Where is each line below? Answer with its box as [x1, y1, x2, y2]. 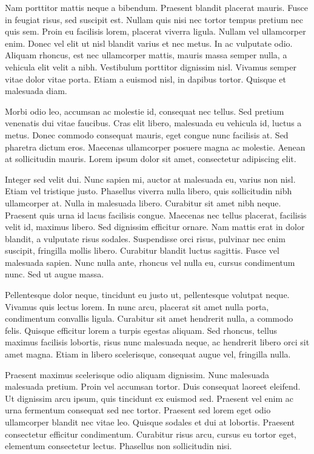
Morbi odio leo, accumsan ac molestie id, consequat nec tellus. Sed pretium [5, 104, 284, 117]
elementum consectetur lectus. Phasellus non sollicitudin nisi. [5, 439, 232, 452]
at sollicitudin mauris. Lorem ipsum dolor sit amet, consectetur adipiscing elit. [5, 152, 296, 165]
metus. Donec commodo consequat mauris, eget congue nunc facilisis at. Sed [5, 128, 289, 141]
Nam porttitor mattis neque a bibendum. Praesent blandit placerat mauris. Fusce [5, 1, 308, 13]
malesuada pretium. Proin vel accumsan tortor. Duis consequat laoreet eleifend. [5, 380, 301, 393]
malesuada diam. [5, 84, 67, 97]
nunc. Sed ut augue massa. [5, 268, 104, 280]
